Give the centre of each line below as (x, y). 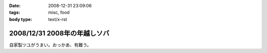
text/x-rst (58, 19)
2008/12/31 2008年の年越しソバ (59, 33)
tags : (15, 13)
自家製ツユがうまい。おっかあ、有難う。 (50, 45)
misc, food (59, 13)
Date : (15, 6)
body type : (21, 19)
